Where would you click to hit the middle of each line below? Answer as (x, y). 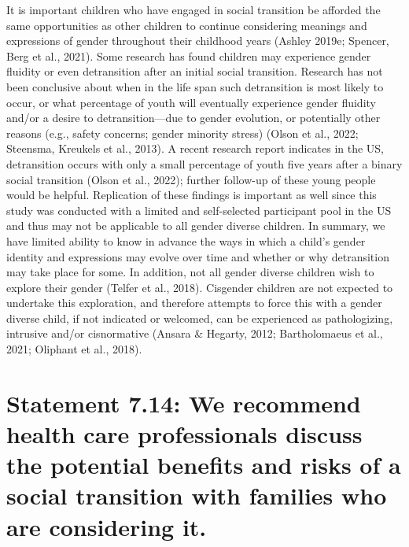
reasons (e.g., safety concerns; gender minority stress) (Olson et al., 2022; (182, 133)
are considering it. (107, 526)
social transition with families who (197, 495)
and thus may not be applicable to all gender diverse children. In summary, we (196, 225)
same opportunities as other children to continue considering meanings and (187, 25)
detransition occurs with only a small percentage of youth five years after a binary (204, 163)
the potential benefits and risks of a (204, 465)
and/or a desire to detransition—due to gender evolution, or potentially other (193, 118)
